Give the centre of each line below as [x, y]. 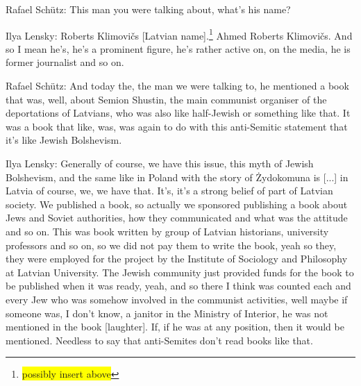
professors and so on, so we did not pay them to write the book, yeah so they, [171, 245]
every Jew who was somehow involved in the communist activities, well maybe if [177, 299]
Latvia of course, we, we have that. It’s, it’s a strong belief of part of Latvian [169, 191]
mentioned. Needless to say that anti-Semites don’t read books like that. [159, 340]
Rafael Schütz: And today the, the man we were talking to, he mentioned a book [177, 86]
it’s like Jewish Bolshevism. [64, 140]
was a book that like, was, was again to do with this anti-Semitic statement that [177, 126]
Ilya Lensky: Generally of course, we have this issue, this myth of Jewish [160, 163]
